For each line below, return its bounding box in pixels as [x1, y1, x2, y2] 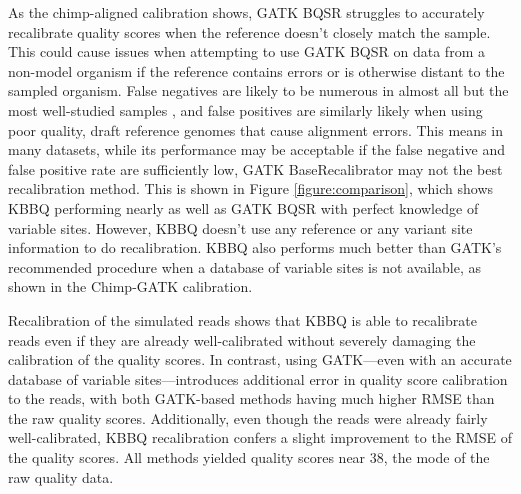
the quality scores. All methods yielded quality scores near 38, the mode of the [8, 447, 490, 468]
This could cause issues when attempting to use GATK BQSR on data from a [8, 41, 485, 62]
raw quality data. [8, 466, 114, 487]
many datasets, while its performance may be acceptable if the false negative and [8, 139, 505, 160]
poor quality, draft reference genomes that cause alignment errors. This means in [8, 119, 503, 140]
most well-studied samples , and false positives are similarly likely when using [8, 99, 483, 120]
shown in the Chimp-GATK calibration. [8, 276, 253, 297]
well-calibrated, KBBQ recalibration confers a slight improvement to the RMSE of [8, 427, 512, 448]
